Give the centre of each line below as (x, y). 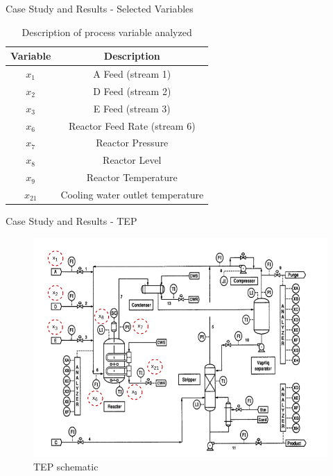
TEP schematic (66, 466)
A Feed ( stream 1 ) (132, 74)
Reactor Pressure (132, 143)
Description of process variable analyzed (107, 32)
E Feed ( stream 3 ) (132, 108)
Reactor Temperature (132, 177)
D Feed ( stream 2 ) (132, 91)
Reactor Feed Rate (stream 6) (132, 125)
